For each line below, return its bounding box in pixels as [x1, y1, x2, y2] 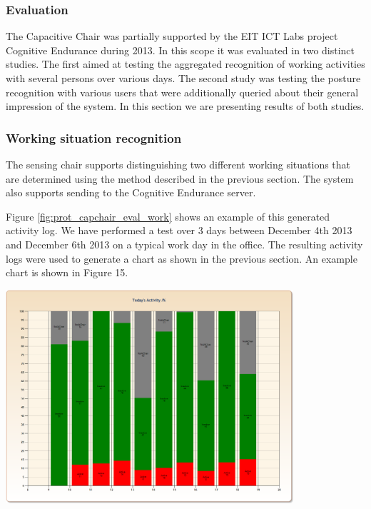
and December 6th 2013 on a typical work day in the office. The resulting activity [6, 236, 363, 251]
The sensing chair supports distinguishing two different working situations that [6, 157, 351, 171]
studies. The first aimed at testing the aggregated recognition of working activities [6, 56, 365, 71]
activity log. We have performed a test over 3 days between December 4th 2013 [6, 223, 352, 238]
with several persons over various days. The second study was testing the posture [6, 71, 361, 85]
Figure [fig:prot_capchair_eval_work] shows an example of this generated [6, 208, 330, 223]
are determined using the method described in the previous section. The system [6, 171, 354, 186]
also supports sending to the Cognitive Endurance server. [6, 185, 256, 200]
